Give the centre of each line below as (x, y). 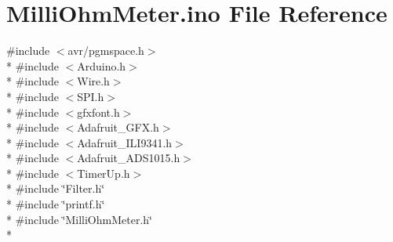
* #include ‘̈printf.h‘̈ (56, 204)
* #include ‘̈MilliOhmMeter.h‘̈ (79, 219)
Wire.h (93, 81)
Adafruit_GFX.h (118, 127)
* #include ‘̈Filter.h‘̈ (56, 188)
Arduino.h (102, 65)
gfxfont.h (98, 112)
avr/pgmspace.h (106, 51)
